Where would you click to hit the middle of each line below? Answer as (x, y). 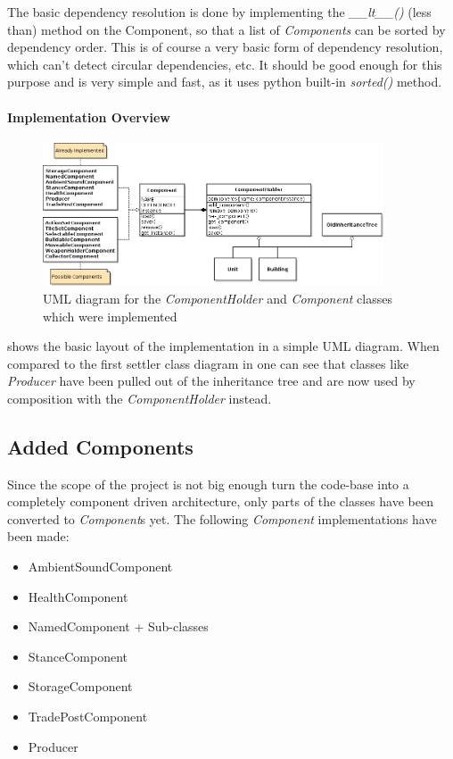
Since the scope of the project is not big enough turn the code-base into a (208, 484)
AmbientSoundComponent (100, 567)
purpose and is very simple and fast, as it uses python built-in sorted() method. (225, 82)
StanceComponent (78, 656)
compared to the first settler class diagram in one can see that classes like (208, 363)
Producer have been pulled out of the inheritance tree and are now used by (211, 381)
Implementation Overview (89, 117)
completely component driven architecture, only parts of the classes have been (220, 501)
